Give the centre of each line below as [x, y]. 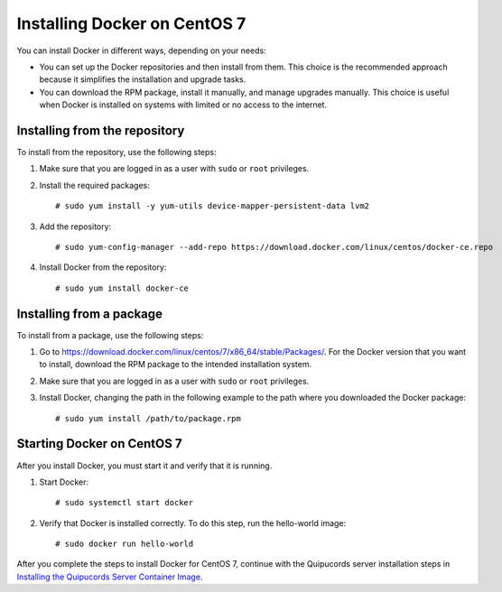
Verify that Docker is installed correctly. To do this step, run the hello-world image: [193, 523]
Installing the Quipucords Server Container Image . [110, 577]
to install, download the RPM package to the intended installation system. [175, 365]
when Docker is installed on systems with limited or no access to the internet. [183, 105]
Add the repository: [75, 227]
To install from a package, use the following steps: [110, 335]
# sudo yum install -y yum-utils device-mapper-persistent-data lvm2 [213, 206]
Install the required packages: [95, 185]
